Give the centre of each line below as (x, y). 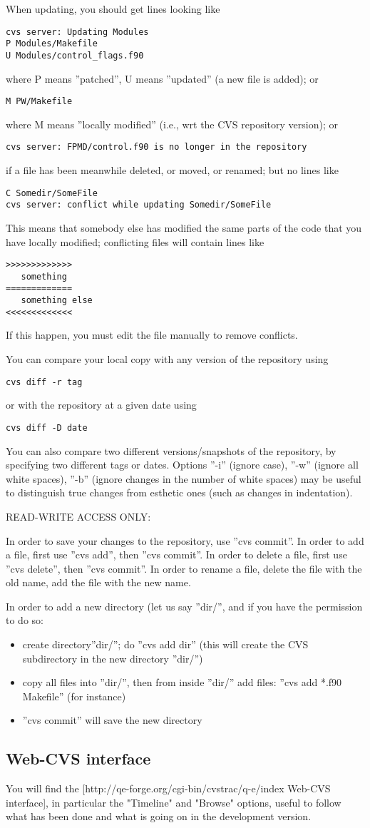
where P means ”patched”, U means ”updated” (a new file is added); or (162, 78)
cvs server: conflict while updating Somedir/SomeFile (139, 205)
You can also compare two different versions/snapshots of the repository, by (171, 450)
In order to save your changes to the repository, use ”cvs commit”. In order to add (185, 540)
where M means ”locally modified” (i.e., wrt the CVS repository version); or (172, 124)
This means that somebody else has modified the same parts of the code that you (184, 227)
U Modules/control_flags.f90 (75, 55)
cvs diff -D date (47, 428)
